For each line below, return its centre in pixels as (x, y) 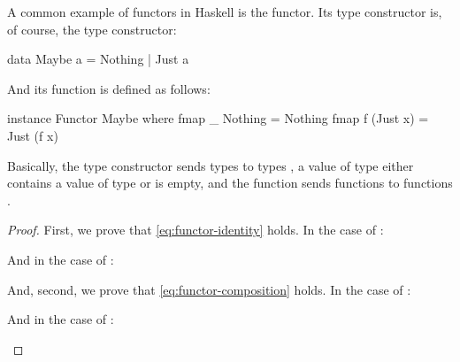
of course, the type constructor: (92, 29)
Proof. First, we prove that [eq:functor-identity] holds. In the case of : (195, 230)
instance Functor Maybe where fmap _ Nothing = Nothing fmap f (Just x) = (218, 118)
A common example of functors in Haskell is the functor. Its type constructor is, (225, 12)
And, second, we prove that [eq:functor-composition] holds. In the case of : (209, 289)
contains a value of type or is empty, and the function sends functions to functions (230, 183)
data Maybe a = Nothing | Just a (98, 59)
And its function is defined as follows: (109, 88)
